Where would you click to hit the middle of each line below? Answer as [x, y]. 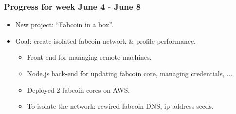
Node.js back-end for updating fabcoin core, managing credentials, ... [130, 73]
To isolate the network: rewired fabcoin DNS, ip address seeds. [120, 106]
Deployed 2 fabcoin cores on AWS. [78, 90]
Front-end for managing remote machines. [89, 57]
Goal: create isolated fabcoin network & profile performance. [106, 41]
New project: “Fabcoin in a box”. [64, 24]
